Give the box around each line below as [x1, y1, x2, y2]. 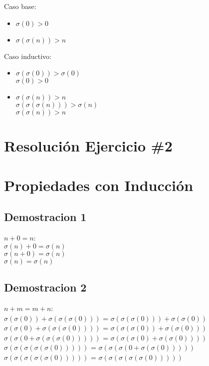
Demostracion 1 [4, 209, 87, 224]
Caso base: [4, 1, 36, 11]
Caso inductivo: [4, 50, 51, 61]
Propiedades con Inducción [4, 174, 194, 195]
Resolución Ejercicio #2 [4, 135, 173, 156]
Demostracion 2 [4, 279, 87, 295]
